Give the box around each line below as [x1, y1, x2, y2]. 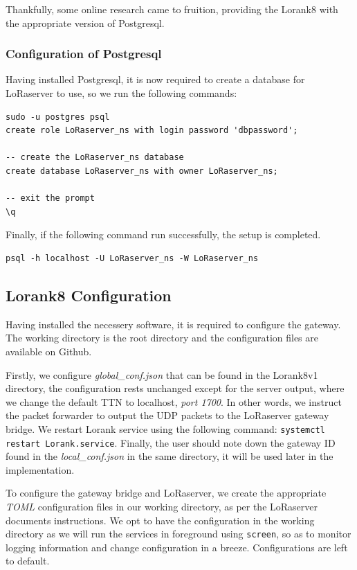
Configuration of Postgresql [6, 45, 162, 62]
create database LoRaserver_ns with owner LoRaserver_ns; [6, 166, 278, 176]
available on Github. [6, 344, 92, 358]
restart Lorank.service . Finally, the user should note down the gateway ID [6, 435, 336, 449]
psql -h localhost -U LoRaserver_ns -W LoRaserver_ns [6, 253, 259, 263]
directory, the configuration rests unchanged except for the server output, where [6, 381, 345, 395]
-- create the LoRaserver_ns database [6, 152, 184, 163]
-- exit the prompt [6, 193, 95, 204]
